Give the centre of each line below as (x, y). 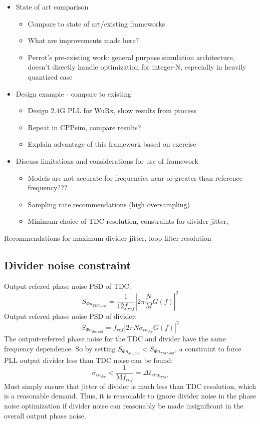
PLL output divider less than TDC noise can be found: (89, 360)
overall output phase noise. (45, 415)
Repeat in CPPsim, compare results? (84, 127)
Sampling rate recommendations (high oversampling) (109, 204)
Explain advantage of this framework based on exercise (112, 144)
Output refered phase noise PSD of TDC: (68, 286)
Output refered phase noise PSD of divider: (71, 316)
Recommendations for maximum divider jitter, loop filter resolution (108, 238)
